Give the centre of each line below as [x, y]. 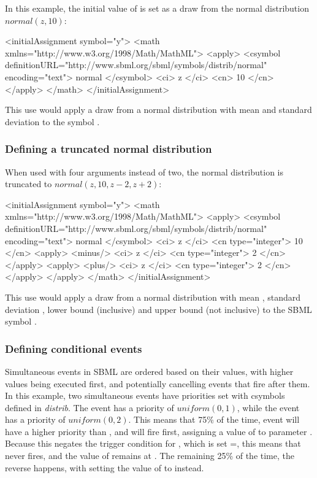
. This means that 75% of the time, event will [214, 419]
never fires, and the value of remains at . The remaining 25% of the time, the [150, 456]
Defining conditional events [74, 348]
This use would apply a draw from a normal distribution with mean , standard [153, 297]
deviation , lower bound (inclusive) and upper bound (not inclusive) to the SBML [158, 309]
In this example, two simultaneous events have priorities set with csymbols [145, 395]
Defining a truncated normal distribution [109, 149]
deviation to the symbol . [52, 121]
